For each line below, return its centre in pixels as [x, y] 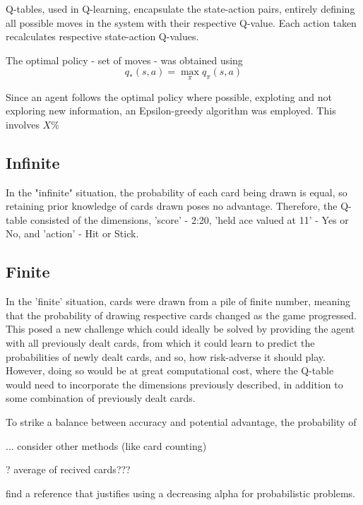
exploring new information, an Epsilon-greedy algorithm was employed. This [171, 111]
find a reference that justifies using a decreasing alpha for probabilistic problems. [181, 493]
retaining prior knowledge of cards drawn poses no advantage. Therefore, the [172, 206]
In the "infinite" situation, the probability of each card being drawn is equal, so [177, 192]
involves [23, 124]
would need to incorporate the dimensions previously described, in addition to [174, 384]
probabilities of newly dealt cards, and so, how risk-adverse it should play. [166, 356]
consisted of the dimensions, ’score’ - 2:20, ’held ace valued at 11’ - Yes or [189, 219]
